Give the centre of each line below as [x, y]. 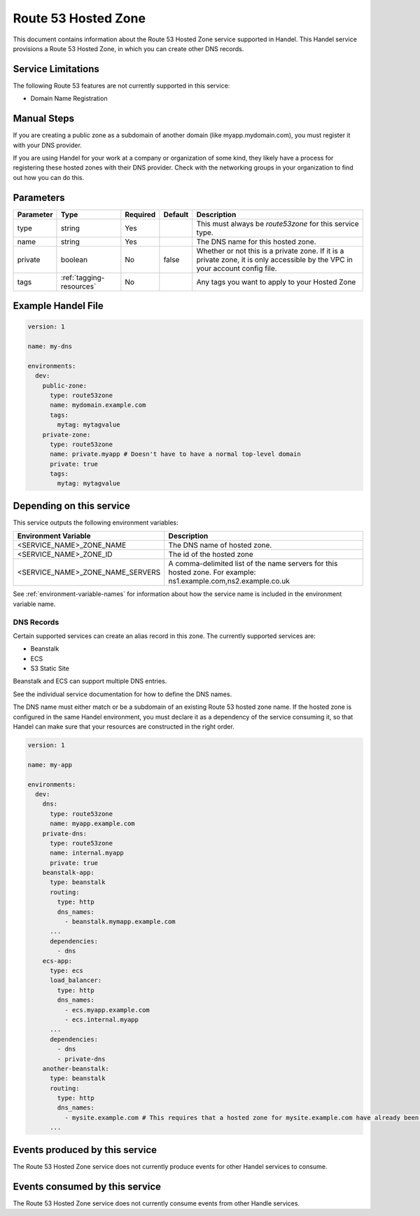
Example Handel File [58, 306]
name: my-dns [50, 346]
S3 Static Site [50, 668]
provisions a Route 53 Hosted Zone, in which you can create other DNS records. [128, 48]
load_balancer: [76, 980]
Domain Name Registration [69, 99]
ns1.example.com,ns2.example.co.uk [229, 581]
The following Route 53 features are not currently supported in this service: [121, 85]
